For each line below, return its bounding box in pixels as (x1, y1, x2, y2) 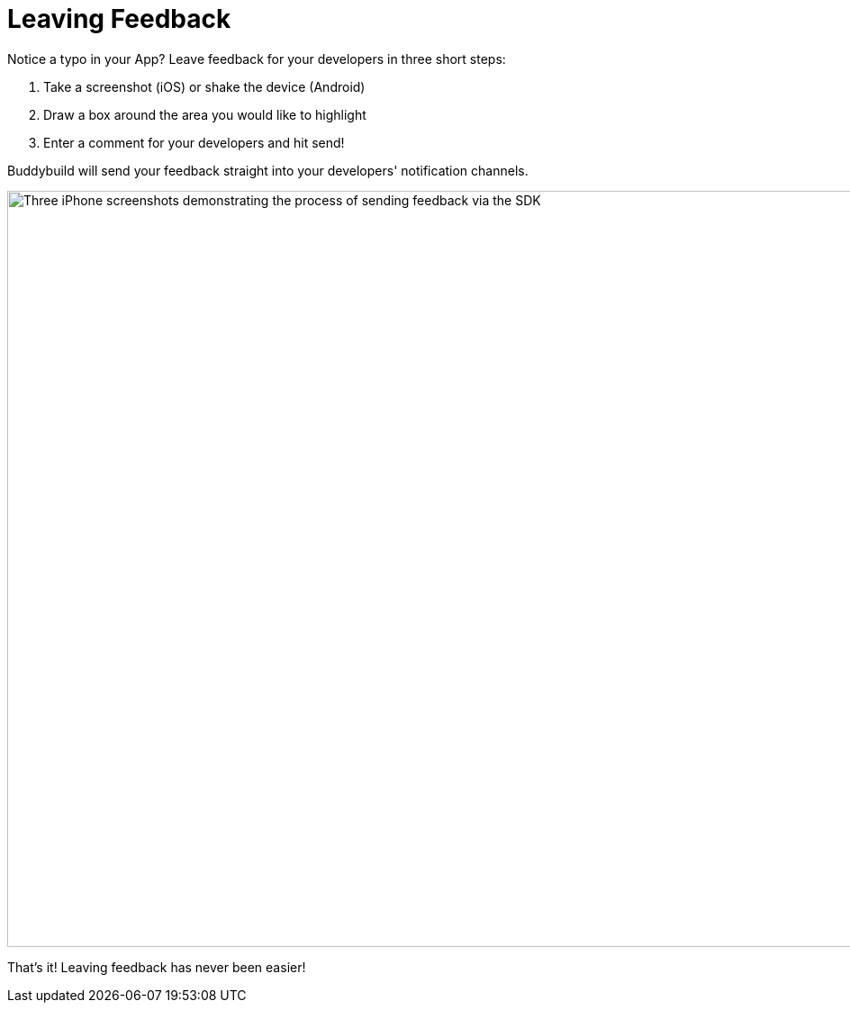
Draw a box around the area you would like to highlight (43, 106, 366, 122)
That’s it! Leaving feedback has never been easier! (7, 959, 306, 975)
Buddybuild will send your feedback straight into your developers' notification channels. (7, 162, 529, 178)
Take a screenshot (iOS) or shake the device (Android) (43, 78, 366, 95)
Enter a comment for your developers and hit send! (43, 134, 345, 150)
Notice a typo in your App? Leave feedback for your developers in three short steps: (7, 50, 506, 67)
